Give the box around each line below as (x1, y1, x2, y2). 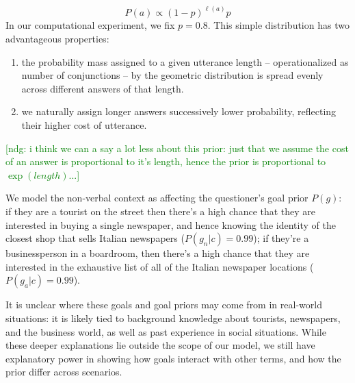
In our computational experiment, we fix (5, 18, 175, 32)
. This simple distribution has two (207, 18, 350, 32)
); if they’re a (253, 231, 309, 245)
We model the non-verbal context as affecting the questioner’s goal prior (5, 190, 308, 205)
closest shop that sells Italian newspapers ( (5, 231, 185, 245)
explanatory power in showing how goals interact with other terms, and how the (5, 351, 341, 365)
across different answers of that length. (21, 81, 184, 95)
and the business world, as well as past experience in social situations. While (5, 324, 326, 338)
